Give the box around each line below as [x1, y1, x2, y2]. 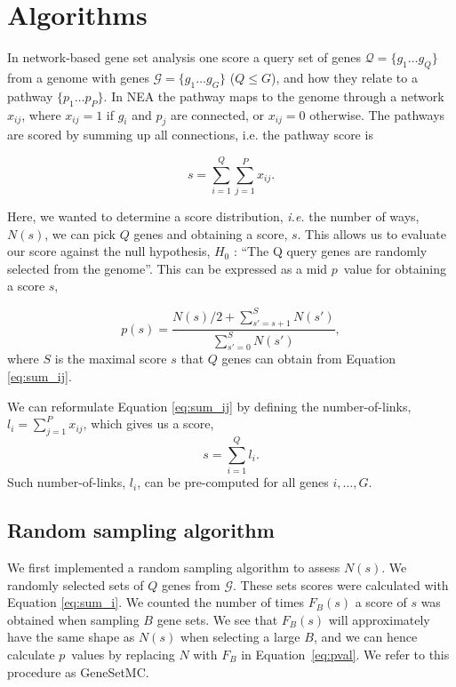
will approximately [328, 610, 430, 628]
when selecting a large [180, 627, 300, 646]
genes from [161, 575, 220, 594]
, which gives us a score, [83, 414, 214, 433]
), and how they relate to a [270, 68, 418, 86]
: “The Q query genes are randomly [233, 242, 428, 260]
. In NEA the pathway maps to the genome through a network [103, 86, 444, 105]
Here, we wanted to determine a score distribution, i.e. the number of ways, [7, 207, 420, 226]
